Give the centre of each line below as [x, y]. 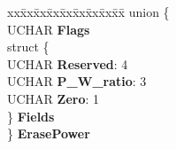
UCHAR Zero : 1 [54, 98]
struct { [28, 47]
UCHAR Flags [49, 29]
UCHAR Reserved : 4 [68, 63]
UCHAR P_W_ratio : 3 [77, 81]
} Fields [31, 116]
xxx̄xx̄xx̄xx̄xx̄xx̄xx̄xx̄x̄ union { [88, 12]
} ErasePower [49, 133]
